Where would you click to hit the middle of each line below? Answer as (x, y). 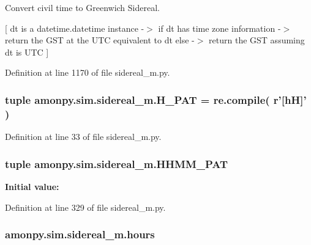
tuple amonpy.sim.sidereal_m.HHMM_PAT (117, 163)
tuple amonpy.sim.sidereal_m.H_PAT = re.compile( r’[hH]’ (156, 99)
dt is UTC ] (27, 52)
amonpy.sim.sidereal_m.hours (80, 234)
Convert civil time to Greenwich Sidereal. (82, 7)
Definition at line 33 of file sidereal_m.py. (83, 137)
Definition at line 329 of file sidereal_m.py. (85, 207)
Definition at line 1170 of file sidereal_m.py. (88, 72)
